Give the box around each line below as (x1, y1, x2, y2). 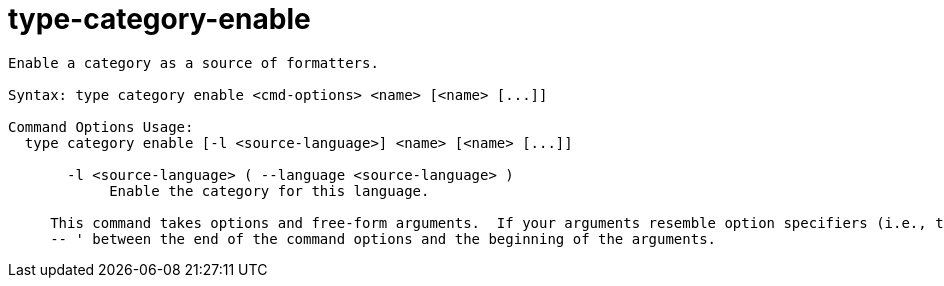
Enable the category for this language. (109, 182, 430, 199)
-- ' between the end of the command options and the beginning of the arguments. (50, 230, 717, 247)
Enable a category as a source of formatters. (8, 54, 379, 71)
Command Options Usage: (8, 118, 194, 135)
